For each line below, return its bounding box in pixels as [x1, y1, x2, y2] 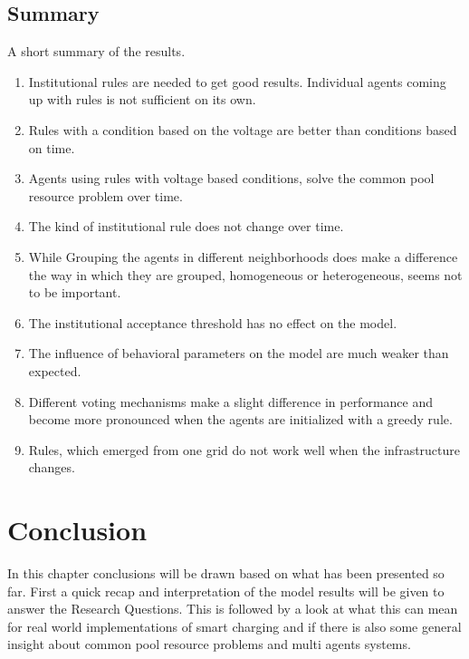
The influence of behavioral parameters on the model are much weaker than [28, 344, 449, 363]
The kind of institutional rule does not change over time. [28, 217, 344, 236]
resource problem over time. [28, 186, 183, 205]
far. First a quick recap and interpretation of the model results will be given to [7, 581, 445, 600]
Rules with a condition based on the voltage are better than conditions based [28, 120, 457, 139]
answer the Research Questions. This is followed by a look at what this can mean [7, 599, 458, 618]
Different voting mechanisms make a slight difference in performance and [28, 392, 434, 411]
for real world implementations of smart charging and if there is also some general [7, 616, 462, 635]
